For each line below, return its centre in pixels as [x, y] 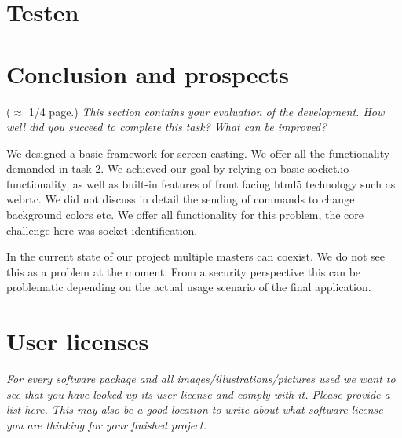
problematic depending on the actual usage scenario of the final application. [189, 287]
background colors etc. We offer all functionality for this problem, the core [185, 215]
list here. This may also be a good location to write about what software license [195, 409]
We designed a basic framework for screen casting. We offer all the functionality [198, 153]
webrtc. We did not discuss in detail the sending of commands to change [181, 199]
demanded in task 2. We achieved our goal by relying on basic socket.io [178, 168]
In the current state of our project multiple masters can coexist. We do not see [196, 256]
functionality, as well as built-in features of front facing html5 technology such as [201, 183]
